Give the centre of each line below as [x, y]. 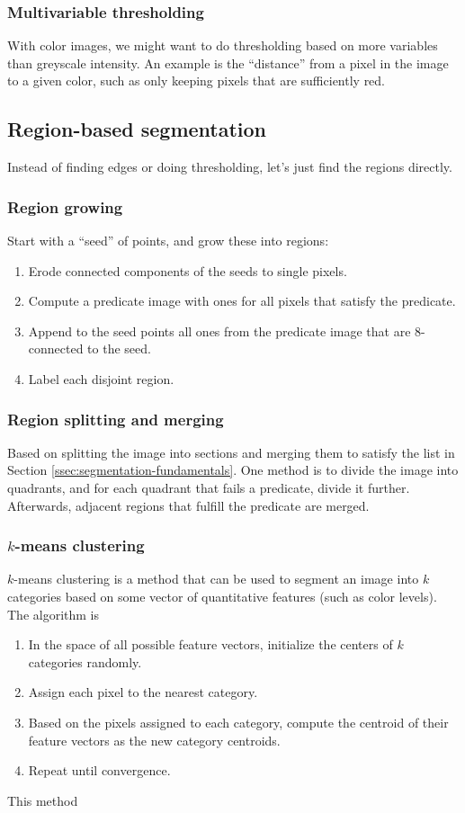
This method [43, 800]
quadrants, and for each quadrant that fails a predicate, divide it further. [209, 487]
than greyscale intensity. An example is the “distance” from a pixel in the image [228, 63]
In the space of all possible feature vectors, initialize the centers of [210, 644]
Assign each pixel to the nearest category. [143, 692]
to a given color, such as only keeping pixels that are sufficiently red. [197, 80]
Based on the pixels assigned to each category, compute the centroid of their [238, 722]
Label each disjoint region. [101, 378]
